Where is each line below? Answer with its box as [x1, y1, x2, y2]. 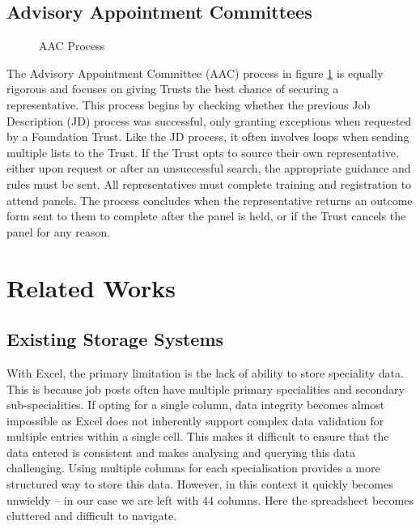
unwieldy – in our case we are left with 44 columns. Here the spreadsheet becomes [6, 491, 414, 508]
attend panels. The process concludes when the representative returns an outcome [6, 191, 413, 208]
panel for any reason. [6, 223, 111, 240]
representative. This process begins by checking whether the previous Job [6, 96, 371, 113]
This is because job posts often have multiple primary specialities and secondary [6, 380, 405, 397]
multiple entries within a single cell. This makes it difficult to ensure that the [6, 428, 389, 445]
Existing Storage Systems [6, 326, 224, 352]
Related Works [6, 271, 176, 304]
